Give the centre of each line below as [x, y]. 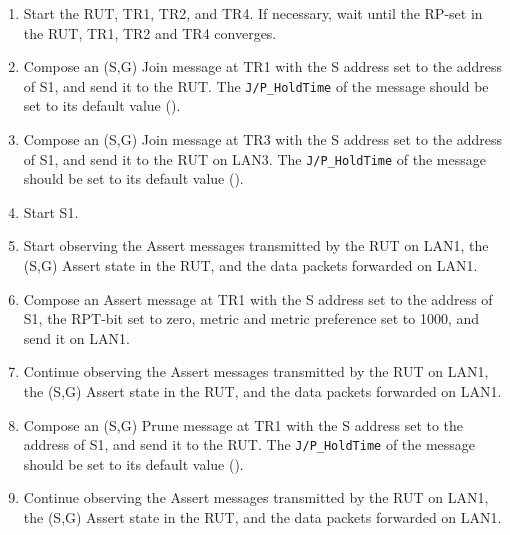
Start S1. [51, 211]
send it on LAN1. [76, 337]
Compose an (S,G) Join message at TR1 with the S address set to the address [263, 66]
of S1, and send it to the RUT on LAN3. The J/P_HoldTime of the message [254, 158]
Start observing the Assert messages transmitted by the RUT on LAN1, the [256, 245]
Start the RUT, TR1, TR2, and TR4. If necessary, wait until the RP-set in [253, 13]
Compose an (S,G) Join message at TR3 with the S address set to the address [263, 139]
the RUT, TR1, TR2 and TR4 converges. [150, 32]
